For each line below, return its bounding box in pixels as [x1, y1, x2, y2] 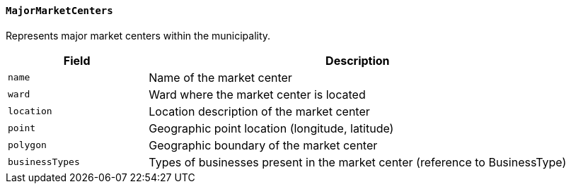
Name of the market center [149, 70, 292, 85]
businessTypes [8, 157, 80, 168]
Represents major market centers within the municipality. [6, 29, 271, 42]
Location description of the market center [149, 104, 370, 118]
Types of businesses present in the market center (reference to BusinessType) [149, 154, 567, 169]
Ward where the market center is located [149, 87, 366, 102]
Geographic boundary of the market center [149, 138, 378, 152]
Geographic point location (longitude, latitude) [149, 121, 394, 135]
